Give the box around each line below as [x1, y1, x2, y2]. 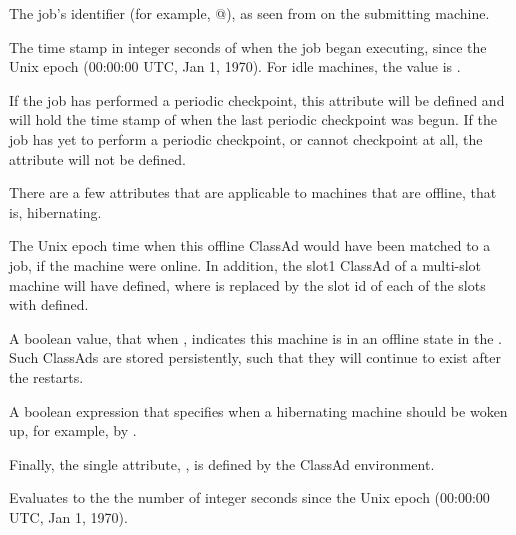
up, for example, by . [9, 420, 137, 441]
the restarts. [9, 366, 84, 387]
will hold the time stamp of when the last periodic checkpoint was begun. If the [9, 109, 497, 130]
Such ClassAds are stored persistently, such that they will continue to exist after [9, 347, 501, 368]
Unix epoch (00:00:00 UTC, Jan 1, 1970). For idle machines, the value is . [9, 56, 461, 77]
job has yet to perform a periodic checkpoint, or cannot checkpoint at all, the [9, 128, 483, 149]
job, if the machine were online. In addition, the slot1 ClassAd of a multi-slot [9, 254, 482, 275]
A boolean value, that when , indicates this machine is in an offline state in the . [9, 327, 503, 348]
